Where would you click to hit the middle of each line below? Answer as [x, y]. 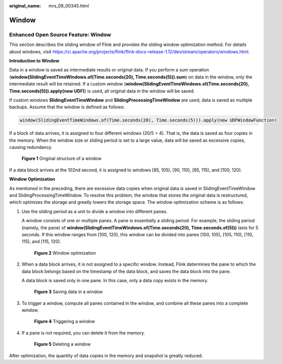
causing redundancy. [31, 147]
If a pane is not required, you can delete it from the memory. [83, 333]
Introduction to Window [34, 60]
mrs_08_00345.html [69, 6]
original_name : [25, 6]
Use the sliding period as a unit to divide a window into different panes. [95, 211]
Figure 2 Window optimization [65, 253]
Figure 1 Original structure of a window [62, 159]
